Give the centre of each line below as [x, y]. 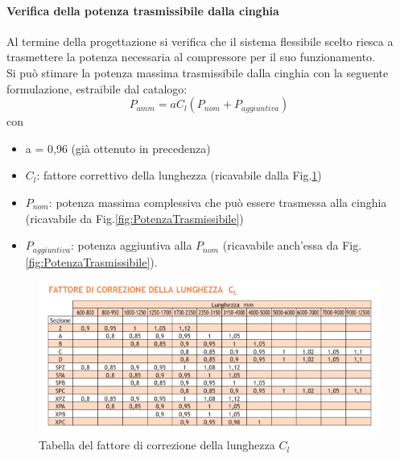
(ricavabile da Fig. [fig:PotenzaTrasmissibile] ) [134, 218]
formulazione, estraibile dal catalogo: [97, 88]
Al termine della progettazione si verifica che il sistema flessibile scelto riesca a [200, 41]
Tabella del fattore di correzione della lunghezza [157, 445]
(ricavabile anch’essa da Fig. [292, 245]
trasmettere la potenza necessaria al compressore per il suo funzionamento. [191, 57]
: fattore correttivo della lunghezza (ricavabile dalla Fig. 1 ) [179, 175]
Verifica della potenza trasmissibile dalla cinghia [143, 10]
